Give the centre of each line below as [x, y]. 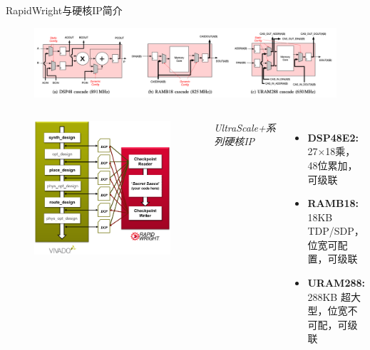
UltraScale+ [240, 127]
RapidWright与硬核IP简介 [64, 10]
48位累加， [333, 165]
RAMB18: [333, 203]
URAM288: [336, 283]
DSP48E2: [333, 137]
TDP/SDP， [336, 231]
